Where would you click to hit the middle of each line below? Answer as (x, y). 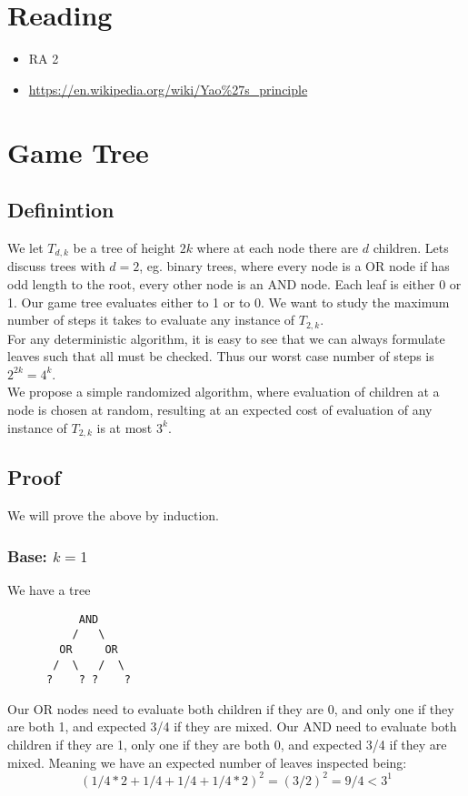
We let (25, 247)
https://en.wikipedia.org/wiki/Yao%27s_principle (168, 89)
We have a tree (49, 590)
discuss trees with (56, 266)
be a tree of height (124, 247)
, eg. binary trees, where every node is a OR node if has (294, 266)
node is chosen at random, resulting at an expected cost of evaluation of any (220, 409)
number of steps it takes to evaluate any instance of (151, 320)
